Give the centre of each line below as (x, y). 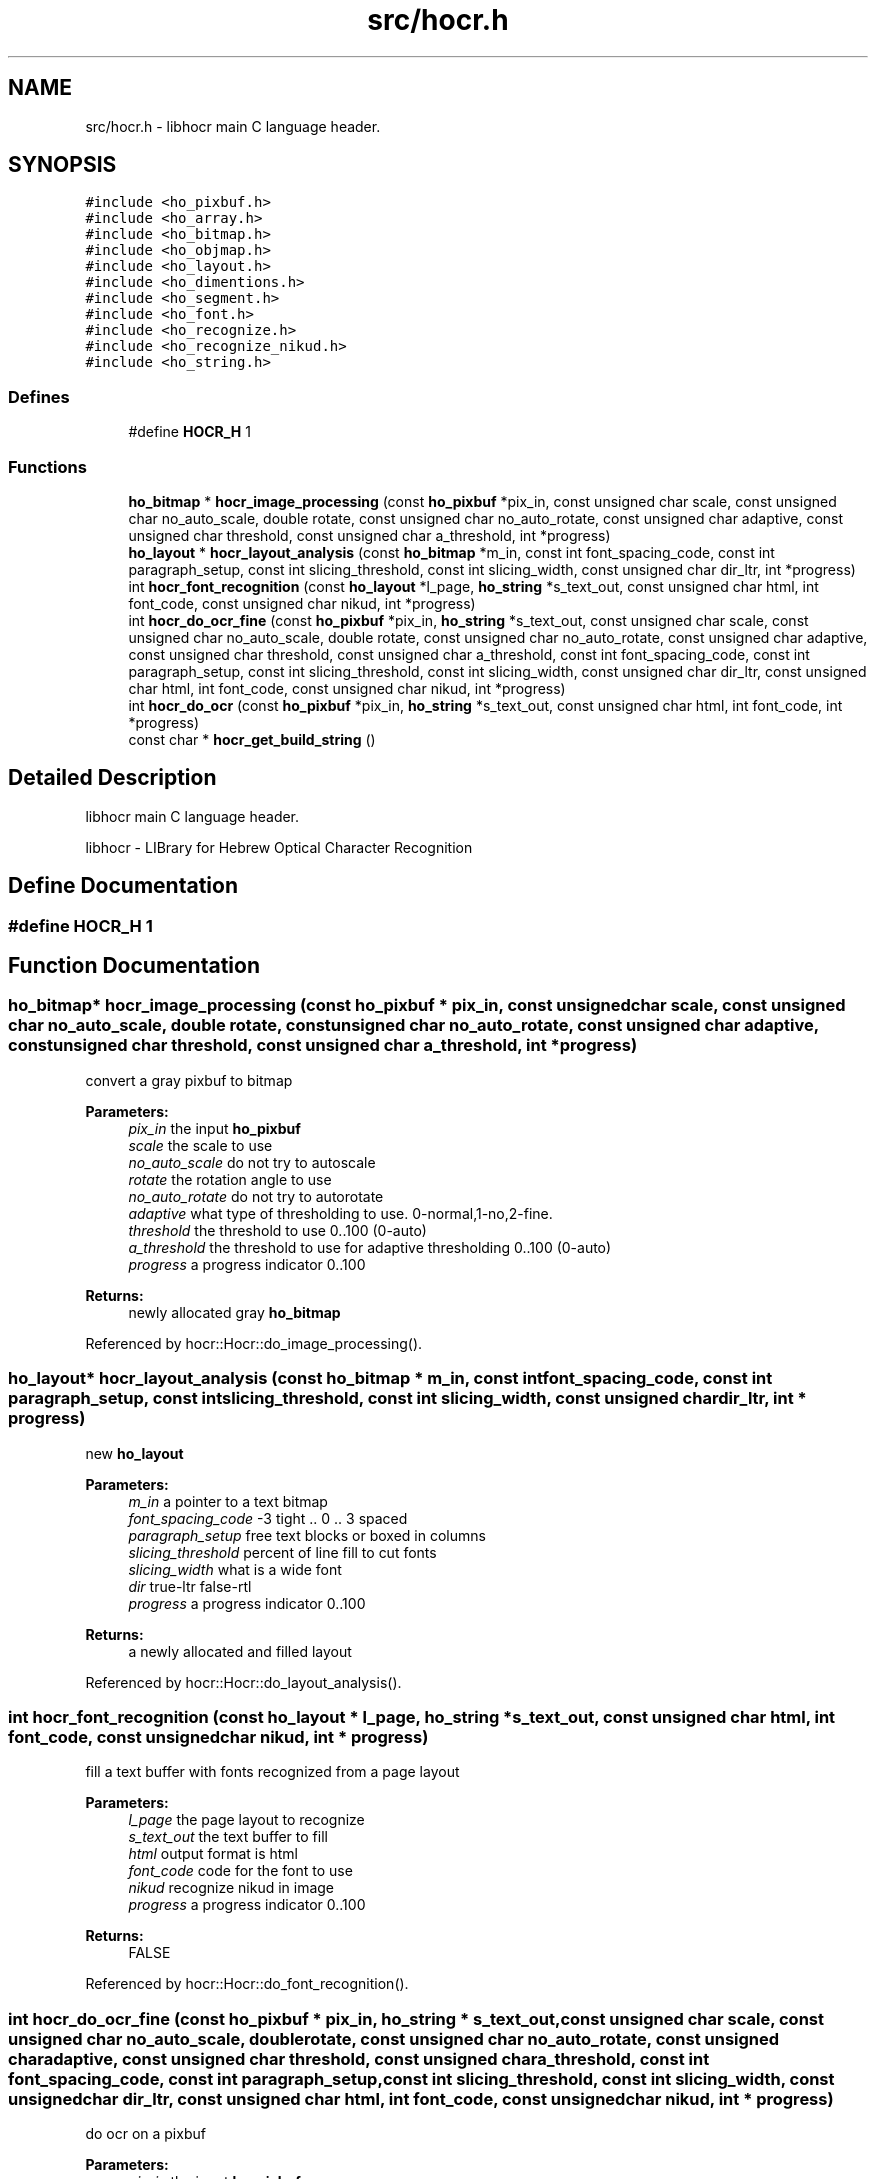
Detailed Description (112, 778)
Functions (47, 466)
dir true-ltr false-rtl (190, 1586)
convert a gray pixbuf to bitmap (189, 1080)
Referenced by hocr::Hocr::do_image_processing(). (254, 1343)
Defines (39, 396)
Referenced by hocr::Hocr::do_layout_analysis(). (243, 1682)
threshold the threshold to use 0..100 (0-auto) (277, 1230)
